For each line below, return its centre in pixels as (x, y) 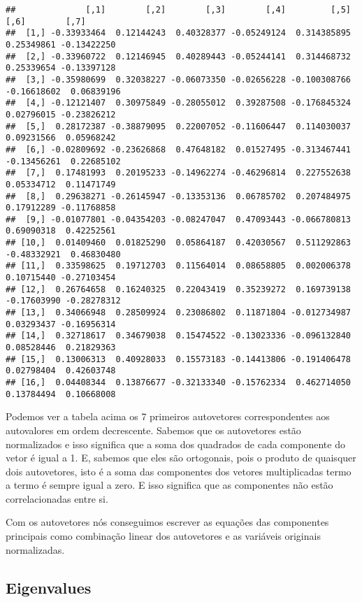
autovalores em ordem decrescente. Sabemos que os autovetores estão (153, 430)
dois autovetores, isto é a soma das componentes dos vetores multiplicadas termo (179, 471)
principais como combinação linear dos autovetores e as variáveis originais (163, 536)
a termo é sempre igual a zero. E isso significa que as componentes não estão (169, 485)
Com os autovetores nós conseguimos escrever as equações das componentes (167, 522)
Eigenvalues (49, 587)
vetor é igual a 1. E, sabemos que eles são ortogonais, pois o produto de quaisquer (181, 458)
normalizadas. (35, 549)
